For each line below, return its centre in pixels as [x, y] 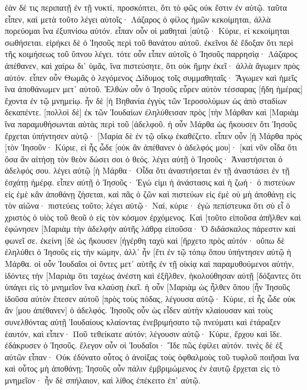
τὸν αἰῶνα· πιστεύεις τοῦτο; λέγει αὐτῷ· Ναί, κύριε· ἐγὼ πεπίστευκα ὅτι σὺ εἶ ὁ [148, 205]
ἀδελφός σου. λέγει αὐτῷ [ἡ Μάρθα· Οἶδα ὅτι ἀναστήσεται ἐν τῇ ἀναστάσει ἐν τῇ [147, 170]
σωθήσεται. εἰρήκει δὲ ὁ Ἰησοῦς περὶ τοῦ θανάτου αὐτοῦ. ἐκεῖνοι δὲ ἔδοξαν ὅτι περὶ [149, 42]
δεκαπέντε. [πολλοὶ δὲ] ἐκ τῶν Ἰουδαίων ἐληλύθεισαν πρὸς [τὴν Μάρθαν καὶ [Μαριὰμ [152, 112]
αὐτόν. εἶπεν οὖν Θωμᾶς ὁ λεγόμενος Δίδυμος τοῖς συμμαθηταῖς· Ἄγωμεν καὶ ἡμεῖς [151, 77]
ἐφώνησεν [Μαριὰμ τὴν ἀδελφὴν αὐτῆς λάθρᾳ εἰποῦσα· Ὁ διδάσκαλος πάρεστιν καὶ [150, 229]
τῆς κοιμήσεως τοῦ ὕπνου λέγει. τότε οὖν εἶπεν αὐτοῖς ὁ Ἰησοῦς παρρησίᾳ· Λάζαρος [151, 54]
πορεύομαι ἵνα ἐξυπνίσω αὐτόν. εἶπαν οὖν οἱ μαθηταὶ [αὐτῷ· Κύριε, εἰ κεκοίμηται [147, 31]
